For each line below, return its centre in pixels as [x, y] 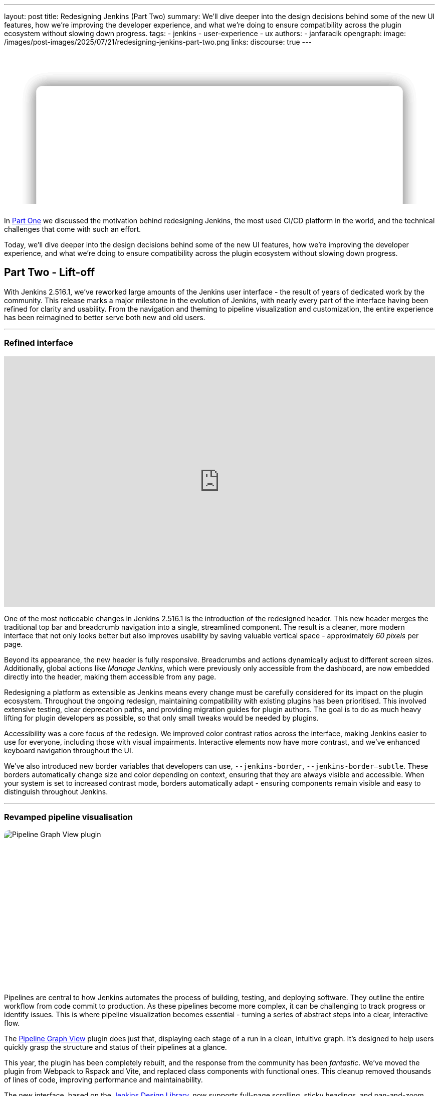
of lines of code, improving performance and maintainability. [103, 1080]
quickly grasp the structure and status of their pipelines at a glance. [116, 1047]
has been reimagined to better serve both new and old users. [105, 317]
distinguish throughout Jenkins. [56, 791]
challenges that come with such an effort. [73, 229]
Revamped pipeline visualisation [69, 817]
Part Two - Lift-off [50, 272]
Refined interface [39, 343]
